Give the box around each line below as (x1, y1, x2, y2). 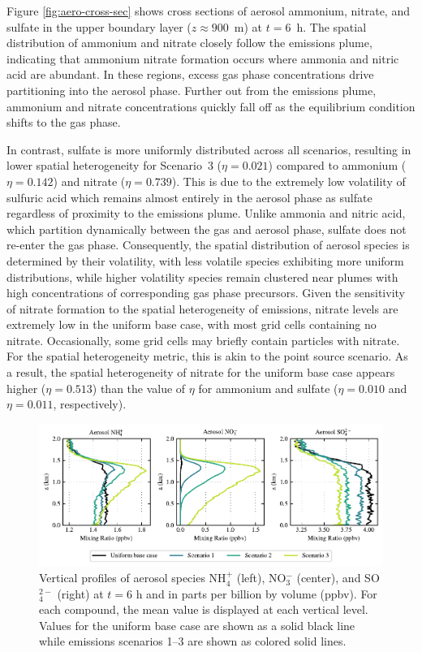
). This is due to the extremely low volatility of (171, 172, 406, 189)
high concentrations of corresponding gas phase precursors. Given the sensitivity (6, 284, 405, 301)
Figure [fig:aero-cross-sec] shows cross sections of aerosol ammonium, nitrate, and (6, 2, 410, 19)
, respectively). (53, 395, 127, 412)
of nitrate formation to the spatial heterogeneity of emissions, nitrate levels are (6, 300, 398, 317)
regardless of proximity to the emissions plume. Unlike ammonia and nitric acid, (6, 205, 406, 222)
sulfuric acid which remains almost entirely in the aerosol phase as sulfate (6, 188, 372, 205)
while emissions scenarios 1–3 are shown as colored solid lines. (39, 633, 347, 650)
